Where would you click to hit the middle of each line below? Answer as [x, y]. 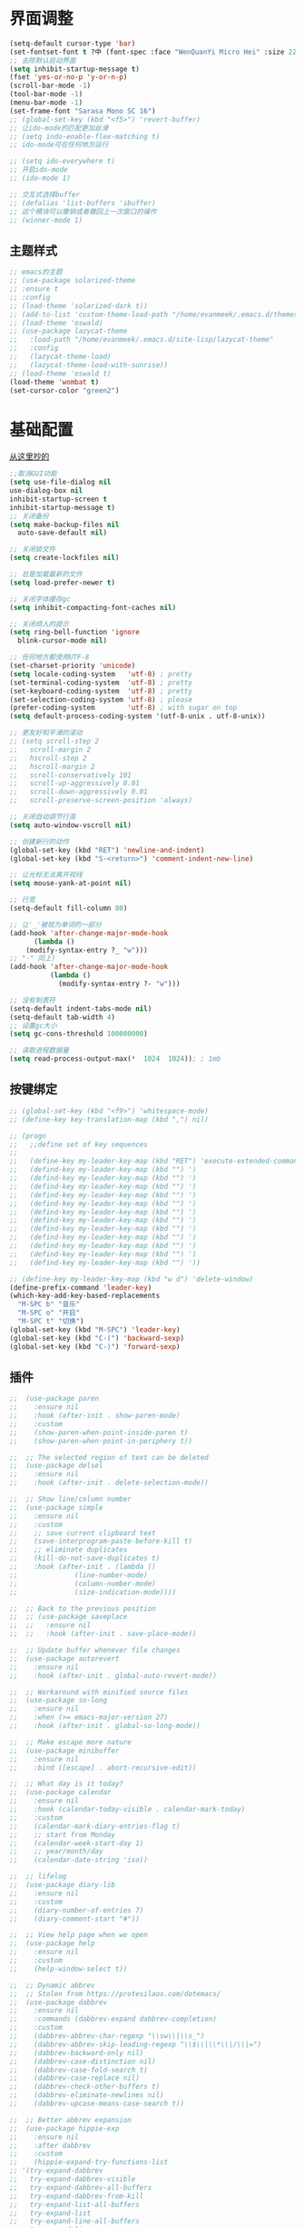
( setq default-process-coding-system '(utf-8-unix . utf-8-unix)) [138, 716]
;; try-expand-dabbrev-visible [73, 2179]
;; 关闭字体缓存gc [40, 599]
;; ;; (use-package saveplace [69, 1617]
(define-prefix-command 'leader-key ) [81, 1287]
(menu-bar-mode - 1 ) [46, 103]
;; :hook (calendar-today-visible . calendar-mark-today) [128, 1810]
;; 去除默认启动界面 [43, 60]
